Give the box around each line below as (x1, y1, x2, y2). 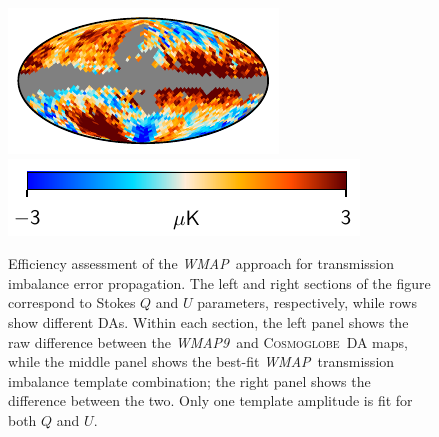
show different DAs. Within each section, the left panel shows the (8, 311, 409, 332)
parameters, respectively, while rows (197, 292, 417, 313)
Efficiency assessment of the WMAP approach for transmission (8, 253, 395, 274)
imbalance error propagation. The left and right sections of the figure (8, 272, 431, 293)
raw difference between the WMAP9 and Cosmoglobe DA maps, (8, 331, 408, 352)
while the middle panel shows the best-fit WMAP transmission (8, 351, 395, 372)
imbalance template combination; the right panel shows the (8, 370, 371, 391)
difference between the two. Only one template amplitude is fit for (8, 390, 413, 411)
